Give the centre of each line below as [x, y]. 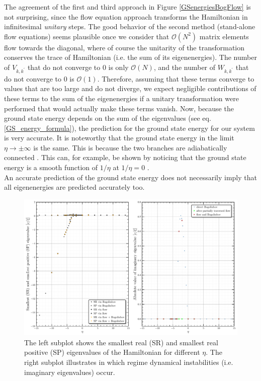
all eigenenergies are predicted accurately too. [74, 187]
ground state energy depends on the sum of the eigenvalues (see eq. [108, 118]
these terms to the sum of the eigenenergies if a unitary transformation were [121, 98]
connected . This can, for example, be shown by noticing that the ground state [125, 157]
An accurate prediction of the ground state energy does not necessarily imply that [130, 177]
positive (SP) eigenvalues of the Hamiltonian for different [112, 352]
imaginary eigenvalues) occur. [70, 372]
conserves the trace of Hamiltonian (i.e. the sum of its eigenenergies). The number [130, 57]
